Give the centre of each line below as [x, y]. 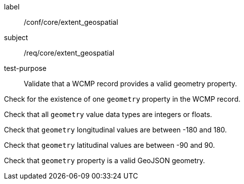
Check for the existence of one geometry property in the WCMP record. [122, 99]
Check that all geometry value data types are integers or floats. [108, 114]
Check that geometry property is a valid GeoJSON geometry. [105, 160]
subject [16, 37]
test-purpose [25, 68]
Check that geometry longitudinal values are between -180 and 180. [116, 130]
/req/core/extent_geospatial [69, 53]
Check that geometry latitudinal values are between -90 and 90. [110, 145]
